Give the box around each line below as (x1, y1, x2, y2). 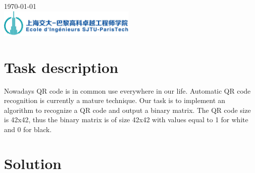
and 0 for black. (4, 124, 52, 134)
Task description (4, 57, 119, 77)
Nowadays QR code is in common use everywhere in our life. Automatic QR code (4, 85, 251, 96)
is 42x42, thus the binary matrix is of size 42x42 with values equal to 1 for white (4, 114, 249, 125)
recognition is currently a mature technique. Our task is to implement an (4, 95, 225, 105)
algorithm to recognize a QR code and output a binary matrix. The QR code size (4, 104, 251, 115)
